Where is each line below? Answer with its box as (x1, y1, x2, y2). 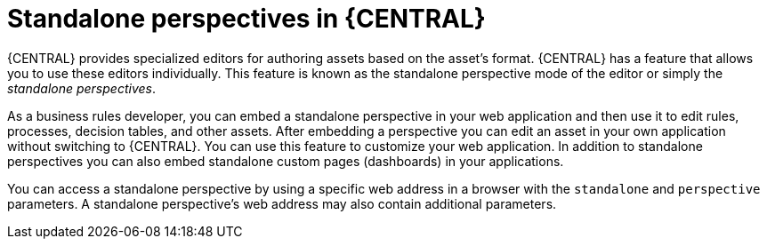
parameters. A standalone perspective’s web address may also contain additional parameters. (7, 195, 557, 211)
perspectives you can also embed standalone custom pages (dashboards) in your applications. (7, 153, 564, 169)
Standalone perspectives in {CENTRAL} (7, 4, 486, 34)
